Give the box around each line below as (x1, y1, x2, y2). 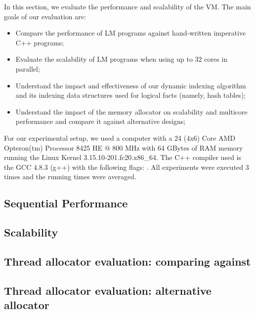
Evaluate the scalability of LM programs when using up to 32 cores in (15, 54, 227, 64)
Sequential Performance (4, 196, 128, 211)
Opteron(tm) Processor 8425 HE (4, 142, 102, 153)
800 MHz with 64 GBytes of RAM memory (112, 142, 243, 153)
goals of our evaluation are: (4, 11, 86, 21)
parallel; (15, 63, 40, 74)
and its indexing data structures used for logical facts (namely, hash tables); (15, 90, 246, 100)
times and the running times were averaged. (4, 171, 136, 182)
